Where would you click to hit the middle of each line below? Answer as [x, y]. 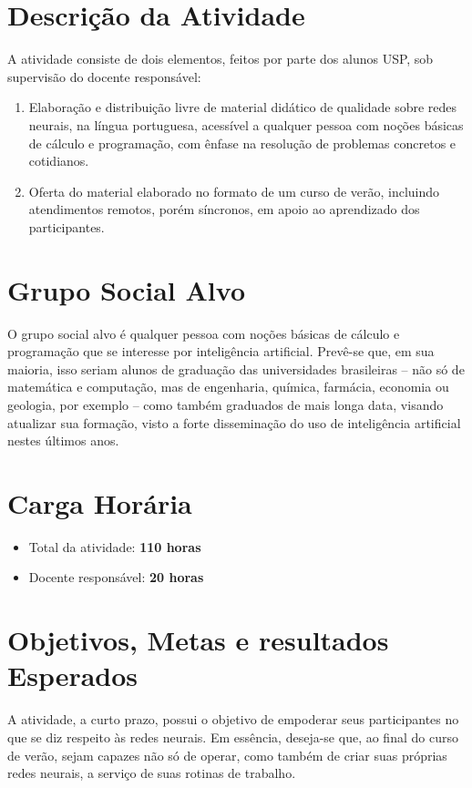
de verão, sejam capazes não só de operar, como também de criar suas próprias [227, 755]
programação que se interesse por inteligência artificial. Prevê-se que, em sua [221, 351]
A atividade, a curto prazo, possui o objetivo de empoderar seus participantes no [233, 719]
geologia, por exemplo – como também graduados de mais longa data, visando [226, 404]
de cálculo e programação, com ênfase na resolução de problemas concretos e [242, 143]
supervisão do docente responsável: [104, 76]
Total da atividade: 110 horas [115, 546]
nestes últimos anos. [63, 440]
